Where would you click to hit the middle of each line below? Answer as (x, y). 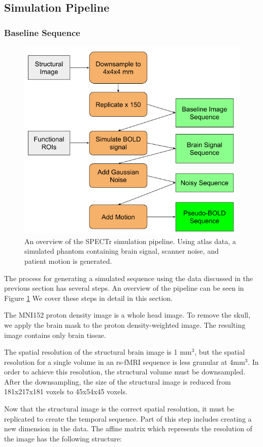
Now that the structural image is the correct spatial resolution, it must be (119, 409)
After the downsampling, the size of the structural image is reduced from (118, 381)
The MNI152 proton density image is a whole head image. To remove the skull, (127, 315)
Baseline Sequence (42, 32)
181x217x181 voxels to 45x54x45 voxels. (66, 391)
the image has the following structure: (63, 438)
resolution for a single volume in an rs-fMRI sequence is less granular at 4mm (125, 362)
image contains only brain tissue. (55, 335)
